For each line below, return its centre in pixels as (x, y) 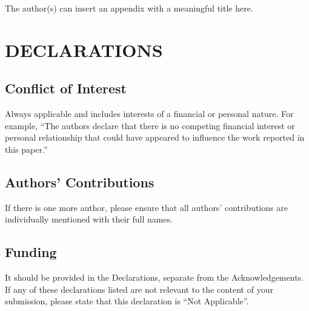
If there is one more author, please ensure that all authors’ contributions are (146, 207)
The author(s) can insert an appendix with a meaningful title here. (129, 8)
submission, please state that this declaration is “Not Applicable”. (127, 301)
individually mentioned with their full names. (89, 219)
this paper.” (26, 149)
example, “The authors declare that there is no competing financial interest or (150, 125)
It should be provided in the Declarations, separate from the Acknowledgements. (154, 277)
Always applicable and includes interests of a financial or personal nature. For (149, 114)
